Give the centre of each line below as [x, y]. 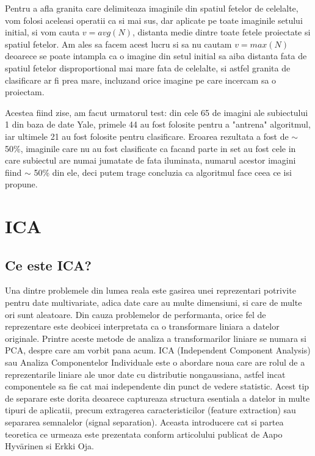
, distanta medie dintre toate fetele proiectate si [221, 32]
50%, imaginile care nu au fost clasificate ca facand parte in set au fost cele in [150, 148]
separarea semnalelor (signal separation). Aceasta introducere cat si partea [144, 422]
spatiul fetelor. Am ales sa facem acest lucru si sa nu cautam [118, 44]
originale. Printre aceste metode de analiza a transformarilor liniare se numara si [156, 338]
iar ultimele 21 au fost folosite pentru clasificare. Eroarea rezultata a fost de [147, 136]
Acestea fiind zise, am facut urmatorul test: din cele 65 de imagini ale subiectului [157, 112]
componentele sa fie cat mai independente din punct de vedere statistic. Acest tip [157, 386]
